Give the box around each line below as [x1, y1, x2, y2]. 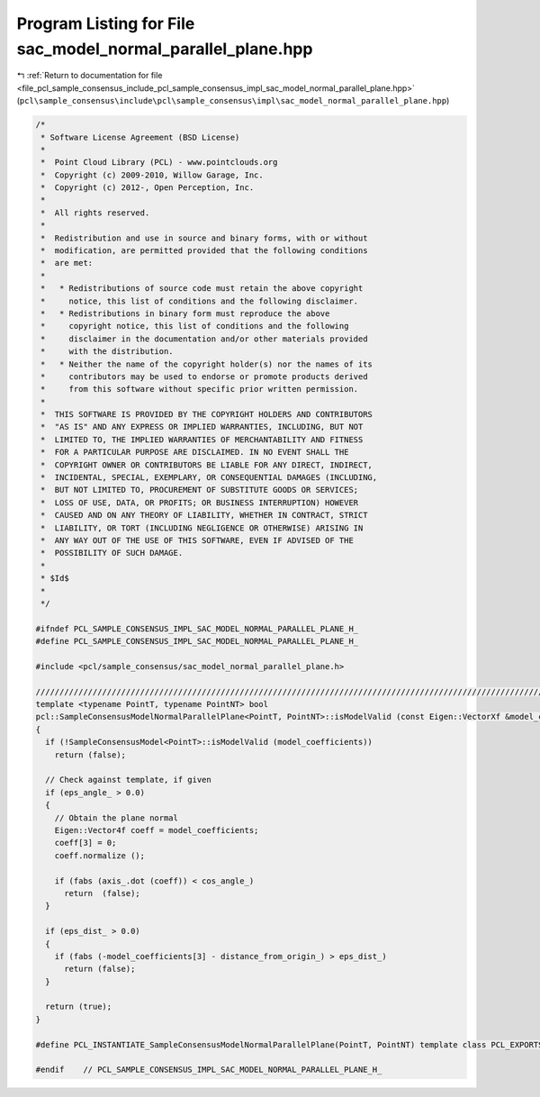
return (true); [45, 1002, 112, 1012]
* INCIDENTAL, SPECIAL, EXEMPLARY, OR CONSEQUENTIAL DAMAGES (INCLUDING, [40, 473, 378, 483]
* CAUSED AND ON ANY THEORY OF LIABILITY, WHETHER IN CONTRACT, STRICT [40, 510, 368, 521]
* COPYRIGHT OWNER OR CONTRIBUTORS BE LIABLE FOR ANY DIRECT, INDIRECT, [40, 459, 373, 470]
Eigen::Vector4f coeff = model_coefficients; [54, 825, 259, 835]
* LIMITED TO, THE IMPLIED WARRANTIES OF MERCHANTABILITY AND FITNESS [40, 434, 364, 445]
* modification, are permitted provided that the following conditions [40, 246, 368, 256]
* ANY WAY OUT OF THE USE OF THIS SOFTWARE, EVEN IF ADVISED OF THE [40, 536, 355, 545]
